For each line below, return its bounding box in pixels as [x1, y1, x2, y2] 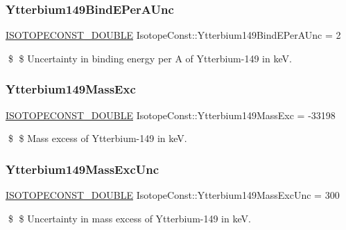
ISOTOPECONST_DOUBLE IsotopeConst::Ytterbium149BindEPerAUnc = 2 [6, 28, 341, 42]
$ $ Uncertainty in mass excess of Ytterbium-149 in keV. [8, 211, 251, 225]
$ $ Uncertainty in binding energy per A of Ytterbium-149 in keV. [8, 51, 292, 65]
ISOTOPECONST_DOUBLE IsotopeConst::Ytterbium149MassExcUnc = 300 [6, 188, 340, 202]
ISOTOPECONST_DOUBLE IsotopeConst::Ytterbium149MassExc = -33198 [6, 107, 336, 122]
